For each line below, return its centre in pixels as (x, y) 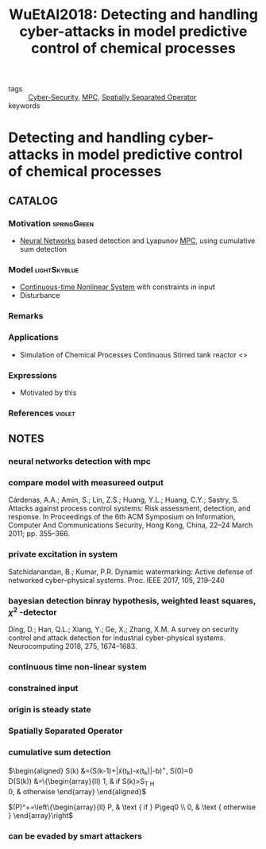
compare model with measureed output (86, 483)
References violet (42, 413)
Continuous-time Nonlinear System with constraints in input (118, 287)
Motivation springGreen (51, 223)
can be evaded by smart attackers (75, 835)
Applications (33, 338)
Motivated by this (48, 392)
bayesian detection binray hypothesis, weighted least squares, (132, 600)
